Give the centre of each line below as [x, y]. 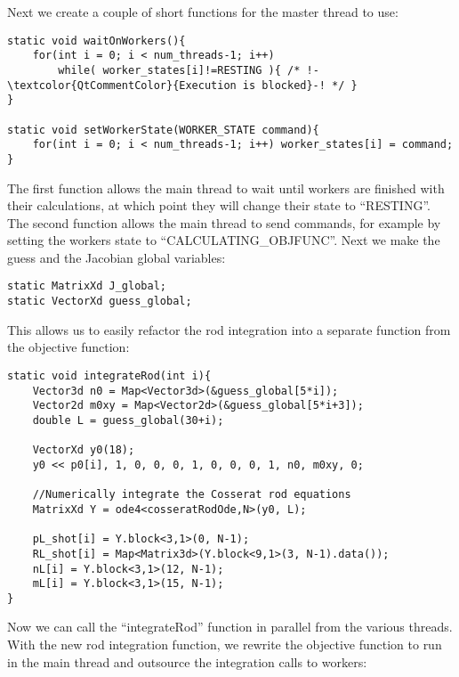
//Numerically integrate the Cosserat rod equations [192, 495]
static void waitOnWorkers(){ [97, 41]
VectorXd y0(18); [84, 450]
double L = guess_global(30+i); [128, 420]
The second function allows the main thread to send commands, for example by [224, 222]
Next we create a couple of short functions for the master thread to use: [203, 12]
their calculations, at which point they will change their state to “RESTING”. [219, 205]
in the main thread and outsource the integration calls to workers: [187, 661]
